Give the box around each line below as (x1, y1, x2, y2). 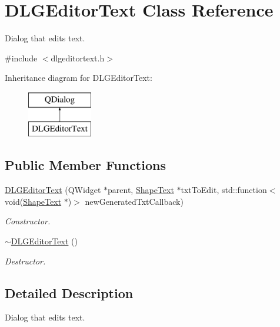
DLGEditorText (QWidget (5, 184, 101, 196)
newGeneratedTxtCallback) (85, 195, 184, 207)
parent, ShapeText (108, 184, 174, 196)
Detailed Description (5, 283, 134, 302)
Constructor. (5, 215, 51, 227)
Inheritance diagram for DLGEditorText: (5, 71, 152, 84)
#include (5, 51, 38, 64)
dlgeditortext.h (51, 51, 105, 64)
